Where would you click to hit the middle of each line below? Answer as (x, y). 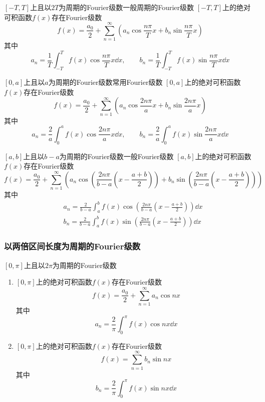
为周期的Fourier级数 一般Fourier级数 (116, 156)
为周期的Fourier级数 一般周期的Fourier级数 (126, 7)
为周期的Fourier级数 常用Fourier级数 (105, 82)
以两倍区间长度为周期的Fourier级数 (72, 246)
